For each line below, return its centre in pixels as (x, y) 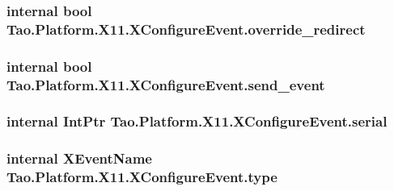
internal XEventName (79, 158)
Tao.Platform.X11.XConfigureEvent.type (142, 177)
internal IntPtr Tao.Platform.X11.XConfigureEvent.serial (197, 121)
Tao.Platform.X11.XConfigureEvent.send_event (166, 84)
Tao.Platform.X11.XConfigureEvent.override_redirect (186, 29)
